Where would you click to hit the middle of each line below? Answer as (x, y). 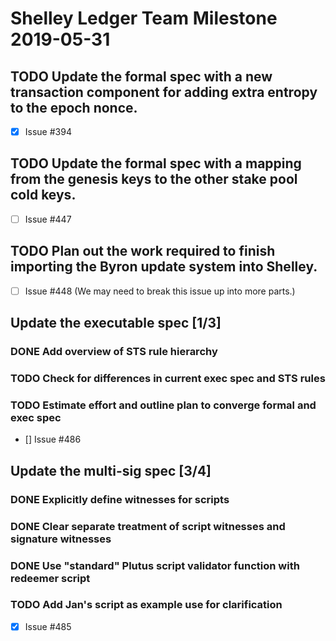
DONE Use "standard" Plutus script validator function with (155, 565)
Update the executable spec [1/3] (116, 323)
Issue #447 (48, 219)
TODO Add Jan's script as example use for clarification (146, 605)
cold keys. (43, 195)
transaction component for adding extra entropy (164, 92)
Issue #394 (48, 131)
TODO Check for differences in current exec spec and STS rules (168, 379)
